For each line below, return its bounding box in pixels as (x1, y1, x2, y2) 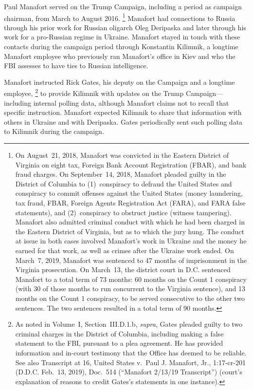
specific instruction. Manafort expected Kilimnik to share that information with (4, 107, 242, 117)
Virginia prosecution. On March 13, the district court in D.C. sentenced (15, 264, 231, 275)
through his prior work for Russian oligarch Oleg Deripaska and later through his (4, 22, 246, 32)
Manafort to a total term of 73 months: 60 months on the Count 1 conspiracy (15, 274, 247, 284)
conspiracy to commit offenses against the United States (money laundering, (15, 188, 243, 198)
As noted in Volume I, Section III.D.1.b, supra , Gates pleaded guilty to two (15, 319, 243, 329)
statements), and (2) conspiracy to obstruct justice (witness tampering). (15, 207, 232, 217)
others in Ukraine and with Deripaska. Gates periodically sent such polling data (4, 116, 243, 127)
